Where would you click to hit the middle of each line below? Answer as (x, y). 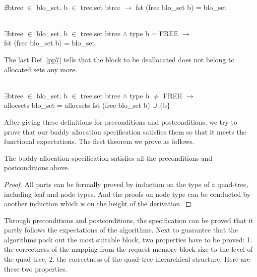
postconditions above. (37, 167)
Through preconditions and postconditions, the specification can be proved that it (129, 220)
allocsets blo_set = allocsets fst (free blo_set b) (77, 105)
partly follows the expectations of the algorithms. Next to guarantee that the (121, 230)
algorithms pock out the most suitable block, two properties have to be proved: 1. (128, 239)
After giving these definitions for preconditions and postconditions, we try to (121, 121)
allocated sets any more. (41, 69)
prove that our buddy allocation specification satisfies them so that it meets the (125, 131)
